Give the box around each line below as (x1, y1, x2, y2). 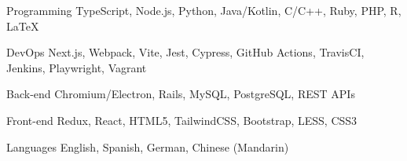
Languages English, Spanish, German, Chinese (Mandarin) (6, 138, 289, 155)
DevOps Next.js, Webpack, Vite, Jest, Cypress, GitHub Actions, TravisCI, (6, 44, 365, 60)
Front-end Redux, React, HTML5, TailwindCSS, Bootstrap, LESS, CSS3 (6, 112, 357, 128)
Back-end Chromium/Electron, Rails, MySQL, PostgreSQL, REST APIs (6, 86, 355, 102)
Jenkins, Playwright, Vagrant (6, 59, 147, 75)
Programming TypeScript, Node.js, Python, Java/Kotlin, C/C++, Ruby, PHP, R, (6, 2, 401, 18)
